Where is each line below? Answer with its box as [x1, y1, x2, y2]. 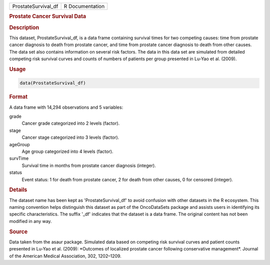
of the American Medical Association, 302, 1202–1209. [9, 253, 122, 259]
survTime [9, 155, 29, 161]
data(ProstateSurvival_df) [19, 80, 86, 86]
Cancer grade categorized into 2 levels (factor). [21, 120, 120, 126]
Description [9, 24, 39, 31]
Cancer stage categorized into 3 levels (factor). [21, 134, 119, 140]
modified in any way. [9, 218, 52, 224]
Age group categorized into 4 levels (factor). [21, 148, 113, 154]
